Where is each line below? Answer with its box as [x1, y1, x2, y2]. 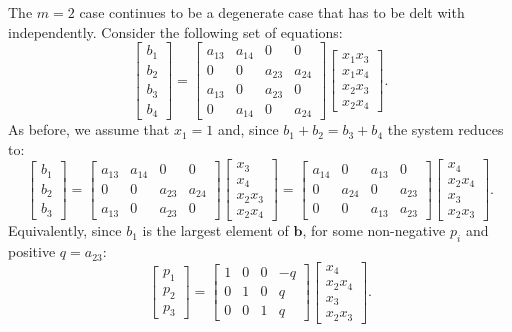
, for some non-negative [302, 220, 446, 241]
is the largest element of [142, 220, 289, 241]
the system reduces [387, 119, 504, 140]
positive [8, 241, 56, 262]
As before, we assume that [8, 119, 170, 140]
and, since [217, 119, 279, 140]
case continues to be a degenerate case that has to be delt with [79, 2, 465, 22]
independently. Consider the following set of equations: [8, 21, 343, 42]
